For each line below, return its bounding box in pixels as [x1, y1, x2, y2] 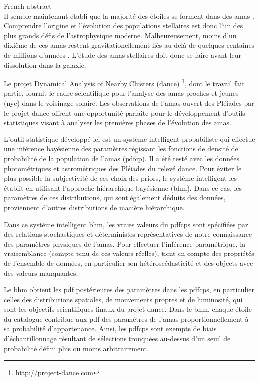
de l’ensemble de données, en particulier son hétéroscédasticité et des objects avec [4, 257, 253, 268]
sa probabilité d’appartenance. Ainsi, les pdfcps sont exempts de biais [4, 323, 217, 334]
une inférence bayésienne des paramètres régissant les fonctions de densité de [4, 143, 238, 154]
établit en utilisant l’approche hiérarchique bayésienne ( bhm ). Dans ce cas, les [4, 182, 242, 193]
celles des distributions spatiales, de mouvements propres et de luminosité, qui [4, 294, 243, 304]
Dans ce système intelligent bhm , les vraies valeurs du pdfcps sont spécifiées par [4, 219, 248, 229]
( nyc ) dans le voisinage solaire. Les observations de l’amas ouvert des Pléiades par [4, 98, 254, 108]
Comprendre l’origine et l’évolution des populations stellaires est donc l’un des [4, 20, 243, 31]
